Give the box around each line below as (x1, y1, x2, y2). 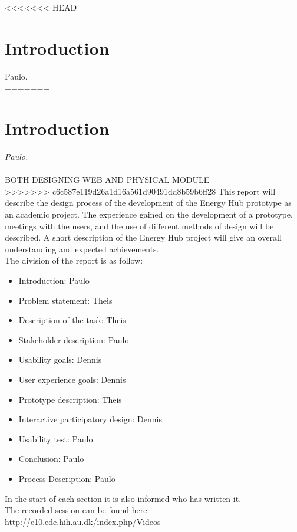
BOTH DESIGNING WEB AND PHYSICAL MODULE (5, 173, 210, 186)
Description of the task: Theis (18, 314, 126, 326)
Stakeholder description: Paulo (18, 333, 129, 346)
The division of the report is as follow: (5, 254, 143, 267)
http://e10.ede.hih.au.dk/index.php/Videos (5, 515, 161, 527)
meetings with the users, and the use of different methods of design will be (5, 219, 274, 232)
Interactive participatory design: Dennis (18, 413, 162, 425)
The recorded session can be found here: (5, 504, 150, 516)
